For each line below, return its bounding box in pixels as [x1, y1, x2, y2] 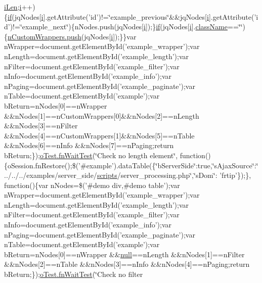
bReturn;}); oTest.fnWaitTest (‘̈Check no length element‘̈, [4, 150, 178, 160]
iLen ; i [4, 2, 22, 12]
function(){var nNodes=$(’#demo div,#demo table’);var [4, 179, 180, 190]
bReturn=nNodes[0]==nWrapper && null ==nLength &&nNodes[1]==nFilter [4, 249, 245, 259]
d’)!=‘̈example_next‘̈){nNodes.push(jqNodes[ [4, 21, 144, 32]
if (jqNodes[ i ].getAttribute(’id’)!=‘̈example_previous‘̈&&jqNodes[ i [8, 11, 209, 22]
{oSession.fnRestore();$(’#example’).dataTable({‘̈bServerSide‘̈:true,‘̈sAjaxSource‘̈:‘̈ [4, 160, 258, 170]
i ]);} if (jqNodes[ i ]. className [144, 21, 228, 32]
